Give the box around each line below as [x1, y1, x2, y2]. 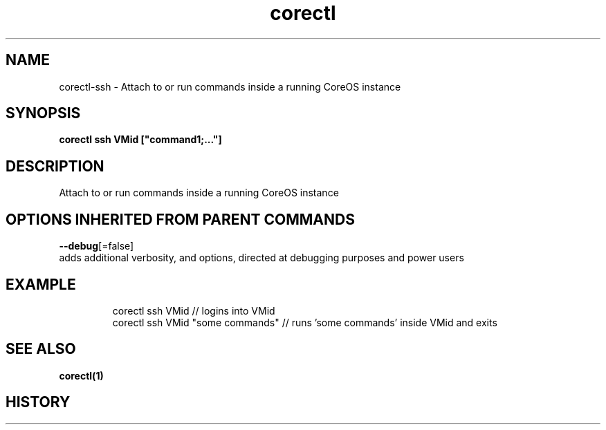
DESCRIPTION [6, 157, 104, 175]
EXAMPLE [6, 275, 76, 293]
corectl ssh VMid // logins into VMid [112, 304, 275, 317]
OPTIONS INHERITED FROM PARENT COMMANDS [6, 210, 355, 228]
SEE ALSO [6, 340, 76, 358]
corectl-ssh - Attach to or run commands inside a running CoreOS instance [59, 80, 401, 93]
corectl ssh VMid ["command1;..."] [59, 133, 222, 146]
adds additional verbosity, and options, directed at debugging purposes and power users [59, 252, 464, 264]
